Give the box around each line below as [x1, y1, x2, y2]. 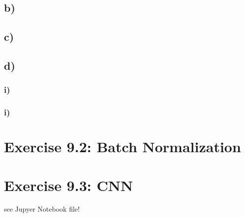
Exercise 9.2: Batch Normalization [4, 136, 241, 157]
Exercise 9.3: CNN [4, 175, 133, 195]
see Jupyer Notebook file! [4, 203, 80, 214]
